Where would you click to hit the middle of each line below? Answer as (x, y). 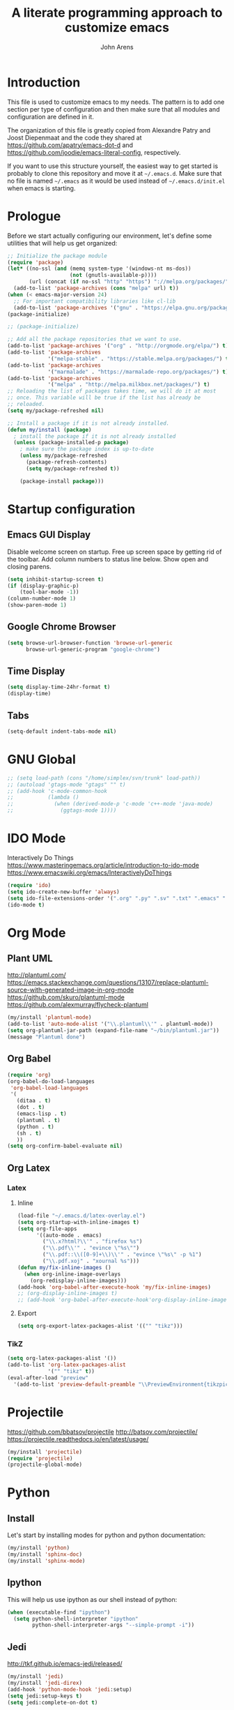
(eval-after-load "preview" (48, 1378)
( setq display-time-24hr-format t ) (59, 687)
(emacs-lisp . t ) (42, 1114)
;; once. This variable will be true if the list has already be (104, 398)
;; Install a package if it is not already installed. (88, 423)
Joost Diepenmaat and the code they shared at (75, 137)
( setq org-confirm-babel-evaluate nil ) (65, 1146)
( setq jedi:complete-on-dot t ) (53, 1702)
